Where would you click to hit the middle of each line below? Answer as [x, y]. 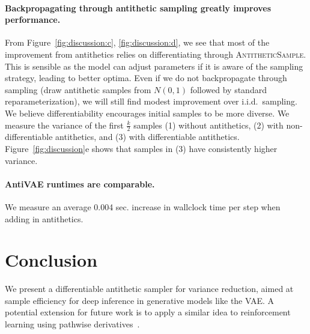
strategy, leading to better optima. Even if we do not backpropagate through [146, 78]
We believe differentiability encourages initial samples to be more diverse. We [147, 113]
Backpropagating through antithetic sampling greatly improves [138, 8]
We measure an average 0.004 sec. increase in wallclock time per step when [143, 206]
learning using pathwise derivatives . [72, 324]
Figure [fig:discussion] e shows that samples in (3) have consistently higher [141, 148]
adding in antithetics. [44, 218]
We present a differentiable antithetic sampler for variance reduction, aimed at [149, 289]
